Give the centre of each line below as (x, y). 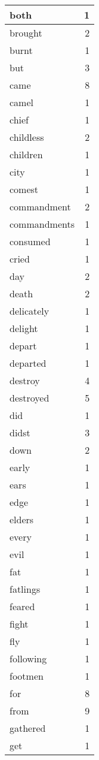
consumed (30, 241)
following (28, 658)
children (26, 154)
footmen (27, 676)
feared (22, 606)
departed (28, 363)
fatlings (25, 589)
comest (24, 189)
